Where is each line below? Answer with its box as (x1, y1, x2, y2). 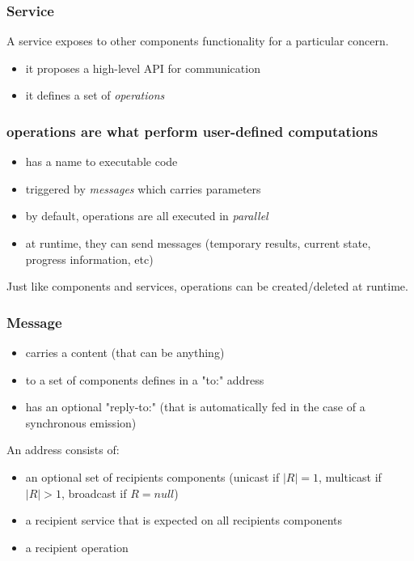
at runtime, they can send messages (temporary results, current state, (25, 235, 371, 251)
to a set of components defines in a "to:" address (25, 371, 264, 388)
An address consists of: (6, 441, 120, 458)
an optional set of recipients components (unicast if (25, 468, 280, 485)
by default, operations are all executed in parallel (25, 207, 268, 224)
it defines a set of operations (25, 87, 165, 104)
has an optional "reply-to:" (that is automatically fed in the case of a (25, 398, 365, 415)
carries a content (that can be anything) (25, 344, 225, 360)
